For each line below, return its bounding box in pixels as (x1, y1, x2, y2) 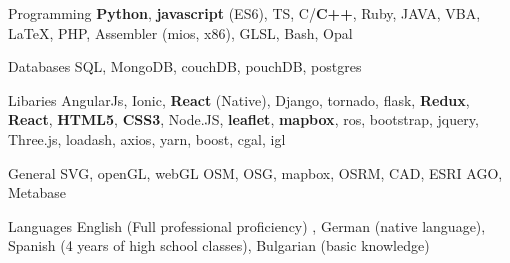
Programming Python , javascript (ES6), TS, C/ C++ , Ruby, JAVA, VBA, (8, 3, 481, 23)
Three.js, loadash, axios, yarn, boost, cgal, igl (8, 128, 286, 149)
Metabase (8, 182, 67, 203)
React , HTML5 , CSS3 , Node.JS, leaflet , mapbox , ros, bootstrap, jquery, (8, 109, 479, 130)
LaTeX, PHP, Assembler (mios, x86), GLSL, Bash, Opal (8, 22, 353, 43)
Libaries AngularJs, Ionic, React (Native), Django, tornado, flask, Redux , (8, 89, 470, 110)
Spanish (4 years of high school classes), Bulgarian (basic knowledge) (8, 235, 430, 256)
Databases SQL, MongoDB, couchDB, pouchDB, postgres (8, 56, 362, 77)
